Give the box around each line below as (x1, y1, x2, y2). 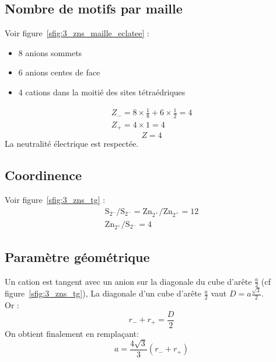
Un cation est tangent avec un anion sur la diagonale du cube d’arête (5, 275, 252, 287)
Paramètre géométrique (5, 247, 150, 266)
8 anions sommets (18, 46, 82, 58)
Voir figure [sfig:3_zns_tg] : (5, 194, 106, 206)
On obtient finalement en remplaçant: (5, 327, 139, 339)
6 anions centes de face (18, 66, 100, 78)
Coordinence (5, 166, 82, 184)
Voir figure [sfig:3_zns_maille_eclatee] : (5, 27, 149, 39)
